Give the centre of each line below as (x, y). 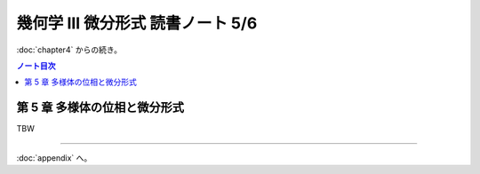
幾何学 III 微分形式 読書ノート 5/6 (137, 23)
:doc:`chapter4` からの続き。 (69, 50)
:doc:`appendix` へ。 (54, 158)
